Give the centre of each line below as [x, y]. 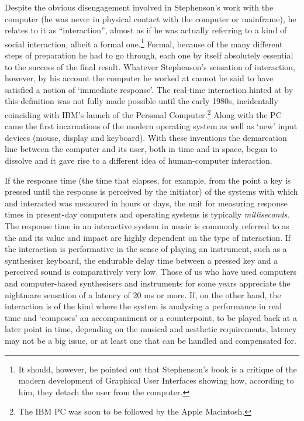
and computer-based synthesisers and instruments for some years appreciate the [148, 283]
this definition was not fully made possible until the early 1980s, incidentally [141, 101]
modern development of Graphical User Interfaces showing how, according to [156, 380]
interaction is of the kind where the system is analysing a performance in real [143, 306]
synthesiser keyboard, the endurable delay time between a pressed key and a [141, 260]
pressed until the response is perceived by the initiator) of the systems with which [151, 191]
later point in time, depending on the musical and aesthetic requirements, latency [151, 329]
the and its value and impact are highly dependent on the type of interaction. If [148, 237]
